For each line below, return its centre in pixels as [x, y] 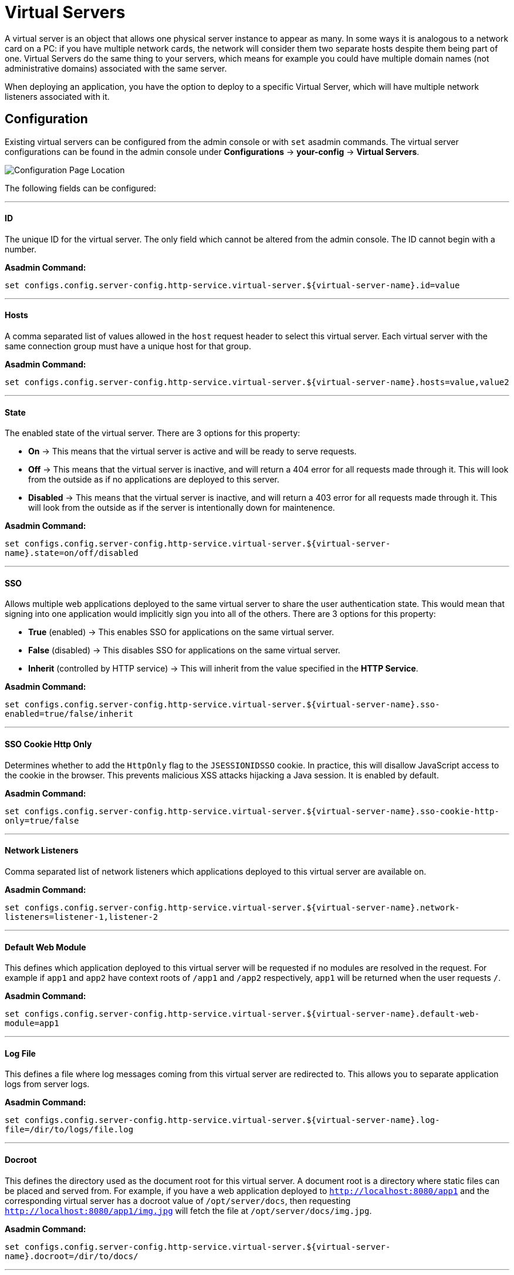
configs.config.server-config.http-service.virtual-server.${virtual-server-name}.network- [242, 907]
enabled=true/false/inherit [69, 714]
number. [21, 249]
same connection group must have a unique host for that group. [128, 346]
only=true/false [42, 820]
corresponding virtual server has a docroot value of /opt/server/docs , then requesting [178, 1200]
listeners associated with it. [57, 96]
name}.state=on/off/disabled [72, 553]
